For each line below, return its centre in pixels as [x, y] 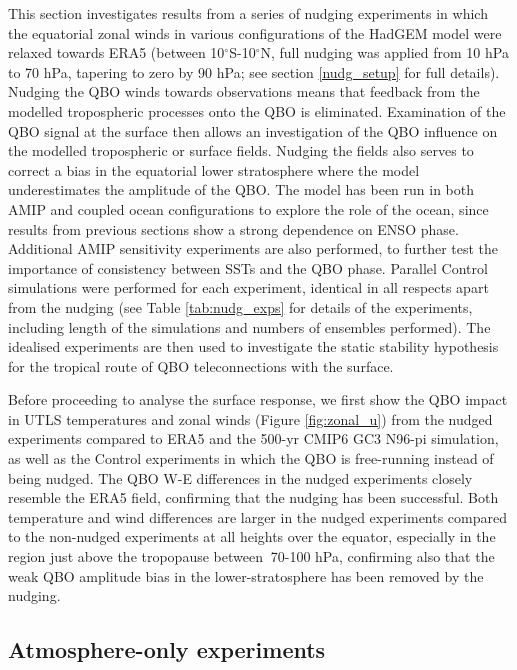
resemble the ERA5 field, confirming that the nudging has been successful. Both [253, 497]
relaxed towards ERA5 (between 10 [116, 52]
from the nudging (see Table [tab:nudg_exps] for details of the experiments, [240, 306]
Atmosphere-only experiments [167, 649]
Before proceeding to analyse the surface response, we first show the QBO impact [258, 399]
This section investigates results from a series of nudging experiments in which [248, 13]
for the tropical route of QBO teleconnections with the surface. [201, 365]
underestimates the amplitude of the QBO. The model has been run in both [241, 189]
